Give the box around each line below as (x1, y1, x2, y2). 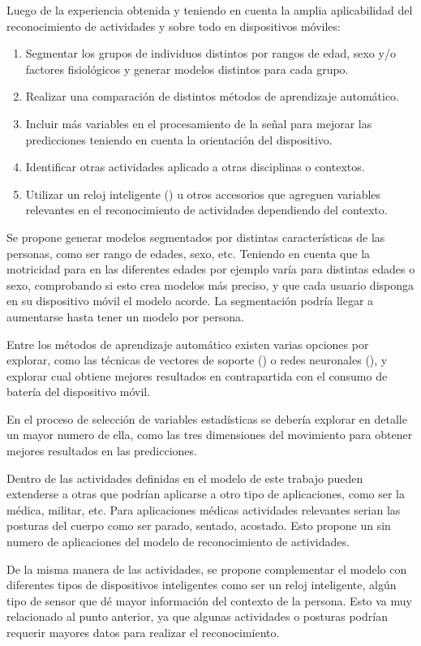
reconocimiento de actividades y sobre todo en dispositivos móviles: (6, 17, 341, 34)
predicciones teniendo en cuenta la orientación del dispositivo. (25, 131, 333, 148)
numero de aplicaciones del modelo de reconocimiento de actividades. (6, 533, 350, 550)
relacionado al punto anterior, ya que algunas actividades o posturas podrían (6, 608, 388, 625)
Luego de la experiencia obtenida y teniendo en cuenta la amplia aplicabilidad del (6, 2, 413, 18)
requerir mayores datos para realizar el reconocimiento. (6, 624, 280, 640)
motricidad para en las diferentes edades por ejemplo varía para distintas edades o (6, 261, 415, 278)
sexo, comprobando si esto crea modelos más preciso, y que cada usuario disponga (6, 276, 415, 293)
